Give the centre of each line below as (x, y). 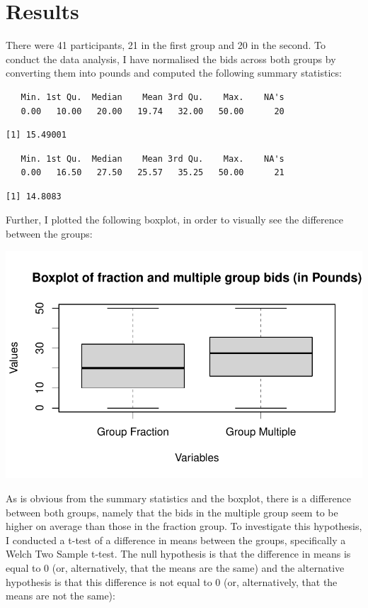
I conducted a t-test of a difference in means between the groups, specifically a (176, 540)
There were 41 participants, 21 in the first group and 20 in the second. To (166, 45)
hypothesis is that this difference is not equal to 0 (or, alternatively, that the (172, 581)
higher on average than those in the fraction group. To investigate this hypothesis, (184, 526)
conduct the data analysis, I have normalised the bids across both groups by (171, 59)
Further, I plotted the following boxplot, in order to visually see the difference (174, 220)
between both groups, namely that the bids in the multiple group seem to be (172, 512)
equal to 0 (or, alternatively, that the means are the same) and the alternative (175, 567)
